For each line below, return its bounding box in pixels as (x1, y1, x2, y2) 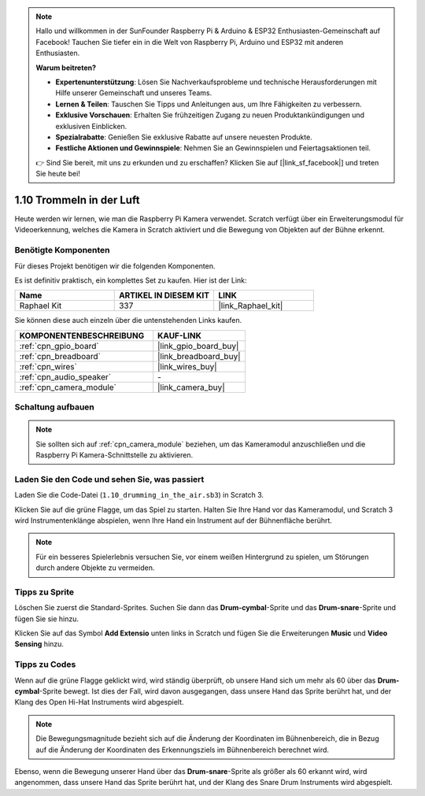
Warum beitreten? (35, 63, 97, 72)
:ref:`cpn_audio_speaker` (19, 371, 112, 382)
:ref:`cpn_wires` (19, 361, 78, 372)
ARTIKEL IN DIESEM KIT (118, 290, 210, 301)
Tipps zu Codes (14, 659, 76, 670)
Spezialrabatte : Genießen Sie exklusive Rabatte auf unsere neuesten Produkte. (55, 132, 312, 142)
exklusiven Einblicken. (55, 121, 128, 131)
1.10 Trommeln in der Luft (14, 193, 140, 206)
